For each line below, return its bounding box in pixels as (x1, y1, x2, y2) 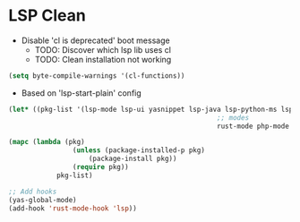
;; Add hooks (8, 187, 57, 196)
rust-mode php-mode (217, 122, 290, 131)
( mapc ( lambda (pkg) (8, 138, 86, 147)
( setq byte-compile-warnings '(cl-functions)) (8, 71, 185, 81)
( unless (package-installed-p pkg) (72, 146, 205, 155)
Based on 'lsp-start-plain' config (21, 87, 142, 98)
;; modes (217, 113, 250, 122)
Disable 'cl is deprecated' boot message (21, 35, 171, 46)
